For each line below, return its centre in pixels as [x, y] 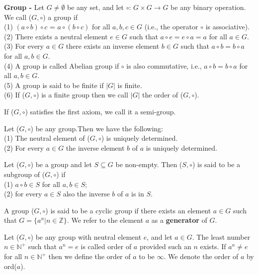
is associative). [228, 27]
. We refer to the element [105, 220]
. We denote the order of [201, 256]
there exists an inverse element [113, 46]
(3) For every [24, 46]
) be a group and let [61, 164]
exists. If [213, 246]
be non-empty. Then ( [149, 164]
